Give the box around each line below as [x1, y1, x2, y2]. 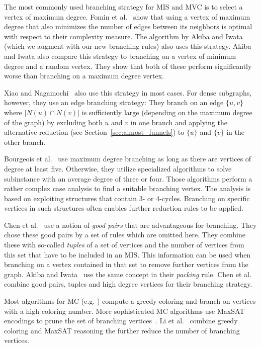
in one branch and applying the [130, 117, 227, 127]
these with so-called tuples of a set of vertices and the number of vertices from [4, 239, 244, 250]
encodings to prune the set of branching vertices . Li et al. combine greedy [4, 315, 238, 326]
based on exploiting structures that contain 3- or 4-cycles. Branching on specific [4, 193, 250, 203]
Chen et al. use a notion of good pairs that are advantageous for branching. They [4, 219, 257, 230]
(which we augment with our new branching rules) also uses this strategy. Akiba [4, 41, 251, 51]
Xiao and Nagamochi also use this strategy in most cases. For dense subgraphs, [4, 87, 252, 98]
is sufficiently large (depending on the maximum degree [81, 107, 252, 117]
